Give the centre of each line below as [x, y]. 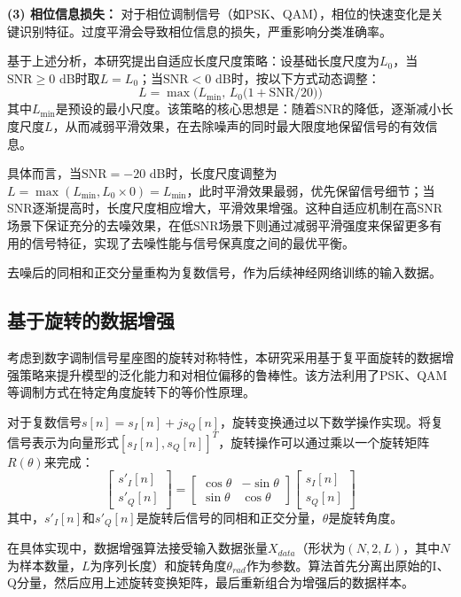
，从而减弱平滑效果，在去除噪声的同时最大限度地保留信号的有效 [239, 125]
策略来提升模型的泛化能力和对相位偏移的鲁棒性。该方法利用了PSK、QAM [233, 374]
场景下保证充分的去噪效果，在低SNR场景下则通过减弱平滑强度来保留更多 [219, 225]
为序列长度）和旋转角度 [158, 565]
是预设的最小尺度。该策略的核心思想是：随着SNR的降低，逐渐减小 [248, 109]
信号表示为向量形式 [63, 442]
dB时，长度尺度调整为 [213, 173]
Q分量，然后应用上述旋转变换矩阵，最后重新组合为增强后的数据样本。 [211, 582]
